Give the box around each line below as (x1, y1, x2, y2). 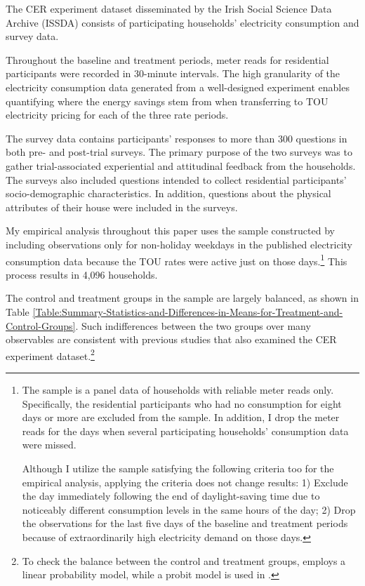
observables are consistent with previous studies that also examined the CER (6, 332, 337, 347)
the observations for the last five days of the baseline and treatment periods (22, 516, 348, 531)
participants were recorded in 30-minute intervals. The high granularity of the (6, 66, 340, 81)
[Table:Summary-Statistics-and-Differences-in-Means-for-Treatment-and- (32, 304, 343, 319)
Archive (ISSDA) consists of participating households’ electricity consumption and (6, 15, 359, 29)
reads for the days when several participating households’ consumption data (22, 423, 349, 438)
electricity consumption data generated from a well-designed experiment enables (6, 79, 350, 94)
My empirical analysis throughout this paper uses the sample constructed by (6, 223, 335, 238)
